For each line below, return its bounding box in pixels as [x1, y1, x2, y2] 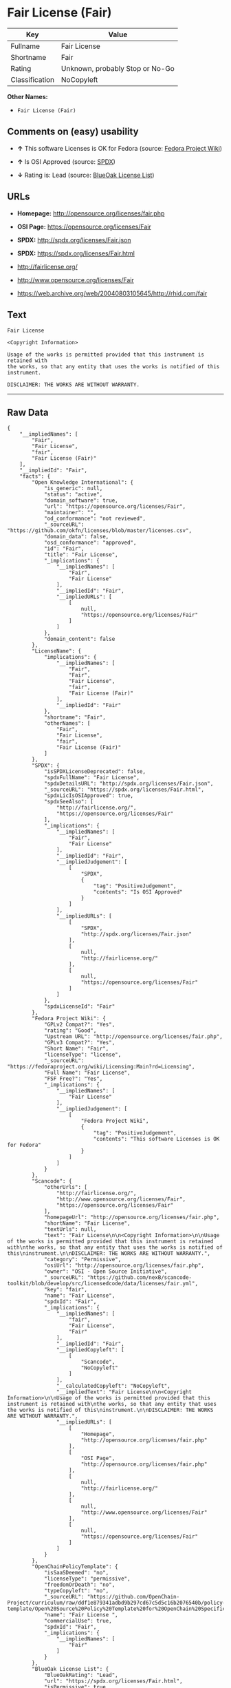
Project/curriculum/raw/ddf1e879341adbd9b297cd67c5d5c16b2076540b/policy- [7, 1599, 226, 1607]
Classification [10, 74, 55, 84]
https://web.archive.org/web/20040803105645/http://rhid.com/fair [16, 289, 208, 297]
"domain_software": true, [43, 497, 118, 504]
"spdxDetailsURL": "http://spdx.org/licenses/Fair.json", [43, 780, 214, 788]
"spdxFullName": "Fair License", [43, 774, 140, 781]
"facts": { [19, 473, 51, 480]
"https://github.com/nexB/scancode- [87, 1274, 192, 1281]
